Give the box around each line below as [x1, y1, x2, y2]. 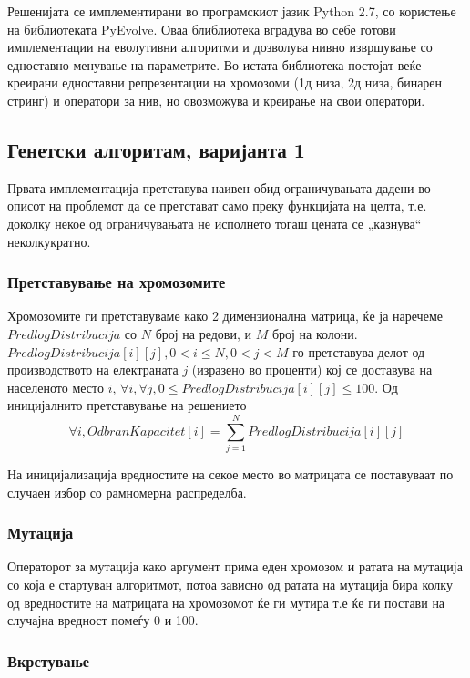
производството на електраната [7, 360, 179, 379]
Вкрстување [7, 649, 90, 672]
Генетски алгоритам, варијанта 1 [7, 135, 305, 163]
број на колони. [271, 324, 358, 343]
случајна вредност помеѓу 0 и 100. [7, 611, 199, 630]
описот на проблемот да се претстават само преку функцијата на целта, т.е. [7, 196, 427, 215]
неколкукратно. [7, 231, 91, 251]
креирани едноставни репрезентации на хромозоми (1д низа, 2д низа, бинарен [7, 73, 443, 92]
